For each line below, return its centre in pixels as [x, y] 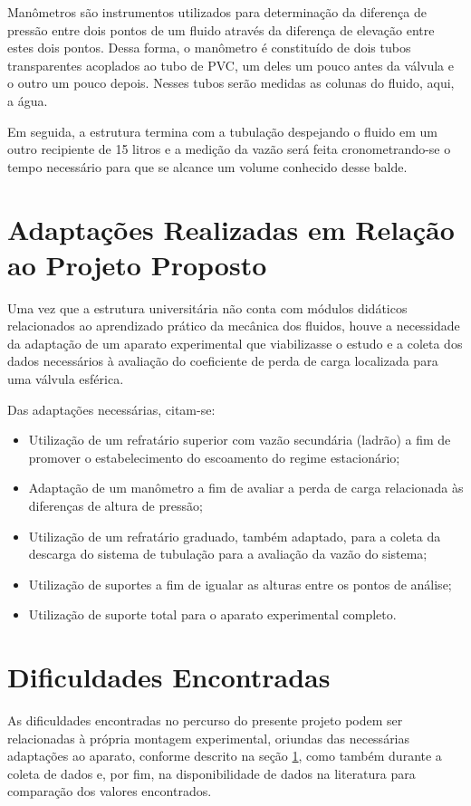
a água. [28, 100]
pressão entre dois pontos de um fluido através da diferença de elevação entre [221, 29]
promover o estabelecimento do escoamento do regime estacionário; [214, 457]
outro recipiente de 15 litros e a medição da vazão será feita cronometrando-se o [229, 149]
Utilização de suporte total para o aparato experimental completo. [212, 614]
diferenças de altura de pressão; [115, 505]
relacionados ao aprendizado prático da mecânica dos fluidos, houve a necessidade [234, 326]
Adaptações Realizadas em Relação [231, 229]
